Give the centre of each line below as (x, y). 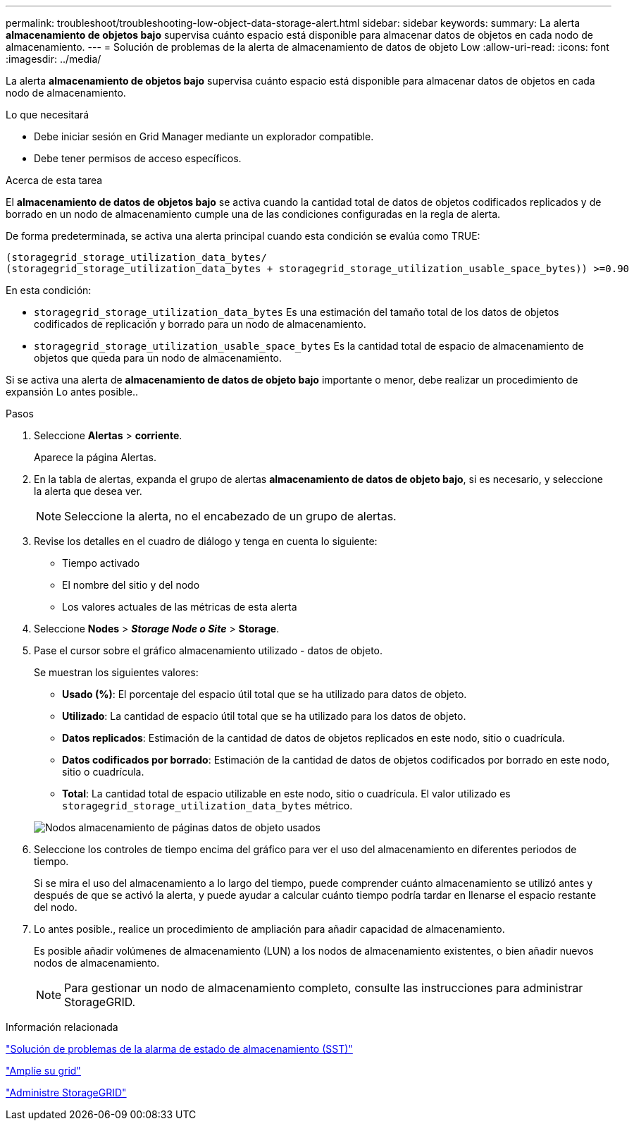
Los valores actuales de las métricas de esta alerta (180, 607)
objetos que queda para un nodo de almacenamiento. (158, 358)
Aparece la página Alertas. (95, 457)
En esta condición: (49, 290)
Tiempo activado (101, 563)
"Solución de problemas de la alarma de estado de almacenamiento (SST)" (179, 1049)
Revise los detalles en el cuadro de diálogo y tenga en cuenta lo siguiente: (206, 541)
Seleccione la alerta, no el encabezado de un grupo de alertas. (230, 516)
